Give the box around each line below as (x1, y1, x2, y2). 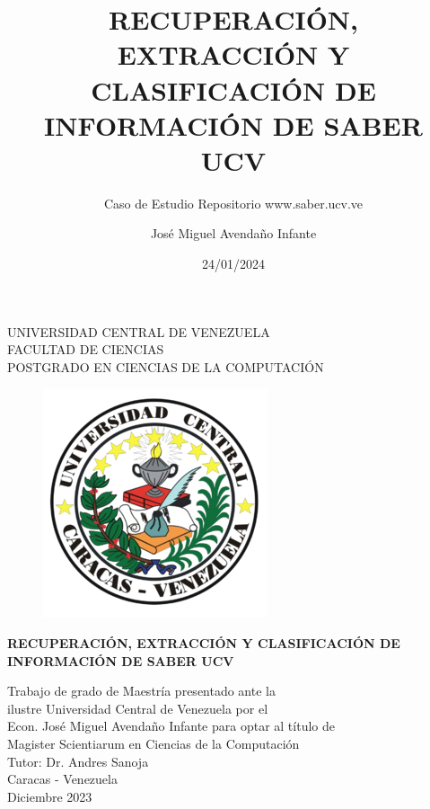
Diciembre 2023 (7, 787, 92, 805)
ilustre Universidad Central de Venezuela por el (7, 698, 268, 717)
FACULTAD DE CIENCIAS (7, 340, 164, 359)
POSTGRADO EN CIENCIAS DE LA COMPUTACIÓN (7, 357, 324, 376)
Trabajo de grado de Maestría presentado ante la (7, 681, 276, 700)
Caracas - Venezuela (7, 769, 118, 788)
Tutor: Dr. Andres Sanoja (7, 751, 149, 770)
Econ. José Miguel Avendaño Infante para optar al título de (7, 716, 335, 735)
